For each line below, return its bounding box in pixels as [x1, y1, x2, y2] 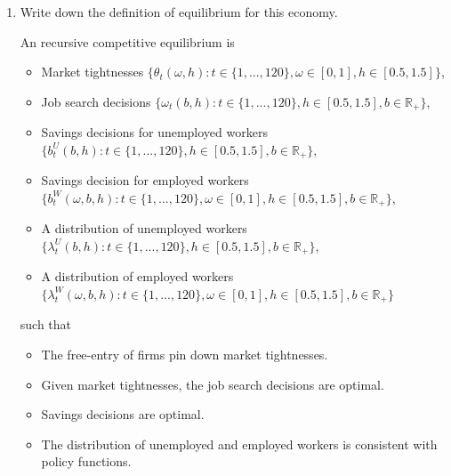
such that [20, 315, 72, 334]
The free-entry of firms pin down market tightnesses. [41, 345, 328, 364]
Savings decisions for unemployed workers [41, 123, 268, 141]
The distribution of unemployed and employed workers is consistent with [41, 434, 438, 453]
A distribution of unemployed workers [41, 219, 247, 238]
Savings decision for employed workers [41, 171, 249, 190]
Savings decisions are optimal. [41, 405, 205, 424]
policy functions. [41, 452, 132, 471]
